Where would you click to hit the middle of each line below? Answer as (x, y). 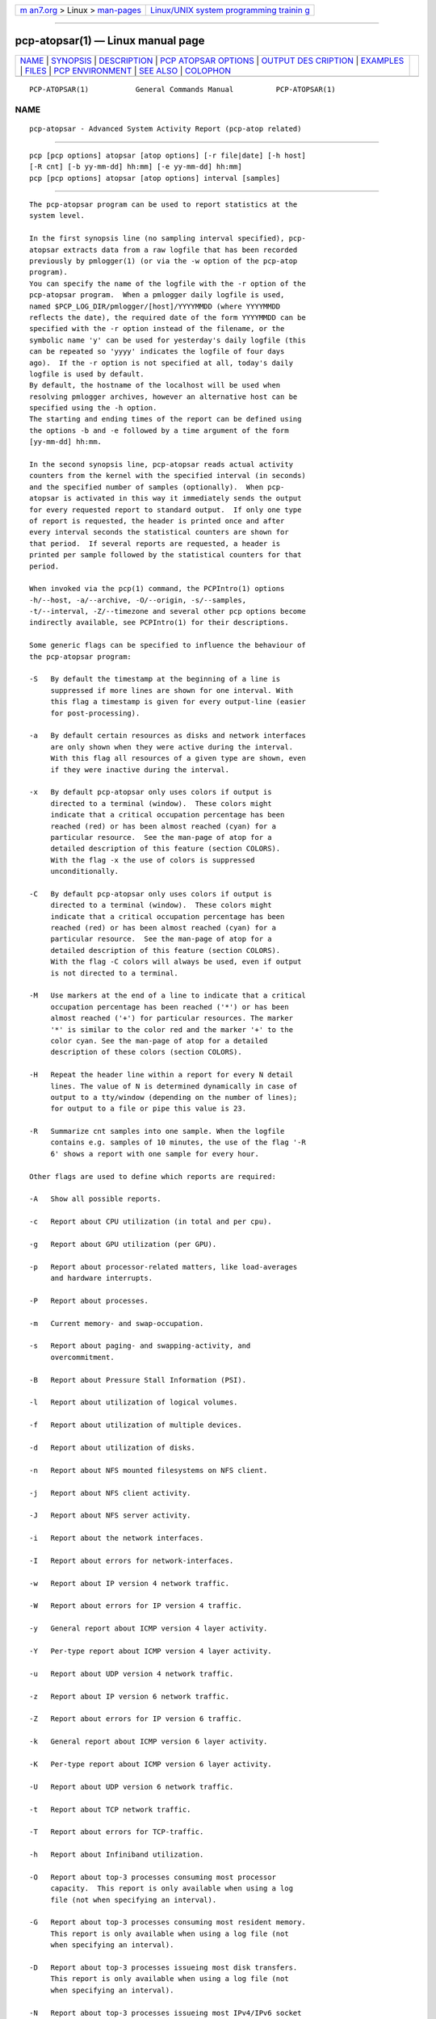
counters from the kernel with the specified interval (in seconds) (168, 476)
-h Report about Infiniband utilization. (117, 1855)
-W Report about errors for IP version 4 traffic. (136, 1606)
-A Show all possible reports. (95, 1199)
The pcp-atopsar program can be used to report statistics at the (163, 205)
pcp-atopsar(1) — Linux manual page (110, 41)
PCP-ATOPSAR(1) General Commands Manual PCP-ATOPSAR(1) (182, 89)
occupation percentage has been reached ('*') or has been (170, 1007)
